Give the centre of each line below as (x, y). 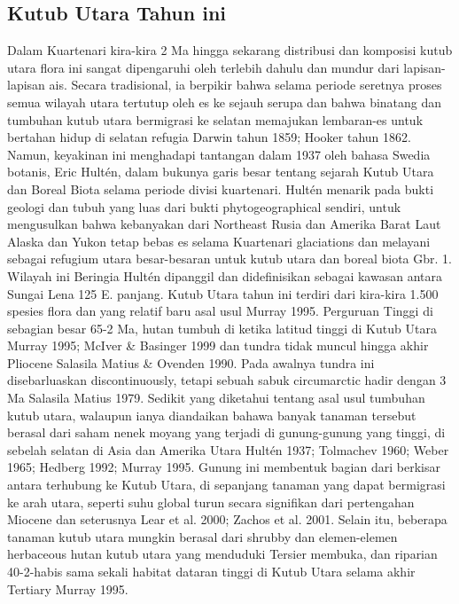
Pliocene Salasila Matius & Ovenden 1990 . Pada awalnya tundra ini (191, 362)
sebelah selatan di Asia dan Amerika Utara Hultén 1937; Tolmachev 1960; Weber (228, 449)
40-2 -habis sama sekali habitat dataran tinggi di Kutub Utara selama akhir (211, 572)
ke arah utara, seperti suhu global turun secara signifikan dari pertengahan (211, 502)
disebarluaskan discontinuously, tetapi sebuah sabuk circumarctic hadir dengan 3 (227, 380)
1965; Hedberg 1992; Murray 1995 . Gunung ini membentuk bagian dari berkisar (224, 467)
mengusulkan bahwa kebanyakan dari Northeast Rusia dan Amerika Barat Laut (224, 224)
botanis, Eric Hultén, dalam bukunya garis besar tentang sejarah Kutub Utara (221, 172)
